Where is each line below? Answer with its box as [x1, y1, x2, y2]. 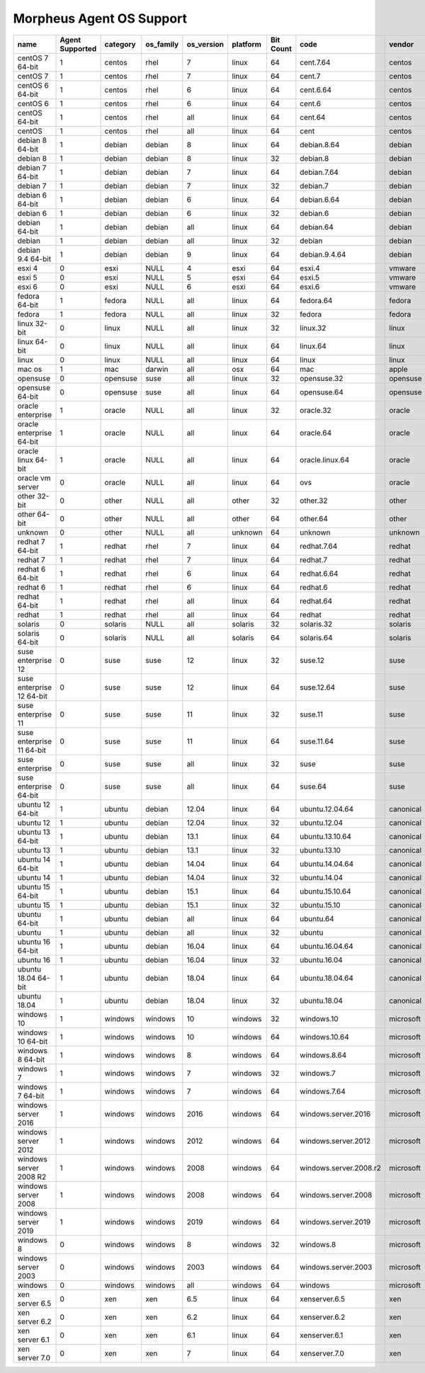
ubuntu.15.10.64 [300, 886, 351, 896]
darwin [145, 364, 169, 374]
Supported [59, 43, 97, 53]
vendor [389, 39, 414, 49]
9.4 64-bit [17, 253, 52, 263]
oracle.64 [300, 428, 332, 438]
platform [231, 39, 262, 49]
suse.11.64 [300, 736, 334, 746]
